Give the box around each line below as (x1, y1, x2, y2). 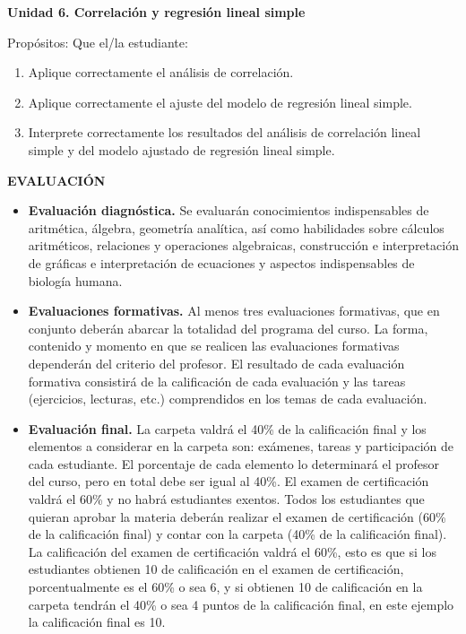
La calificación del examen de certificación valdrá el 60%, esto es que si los (28, 542, 436, 560)
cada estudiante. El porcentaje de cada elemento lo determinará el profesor (28, 454, 440, 473)
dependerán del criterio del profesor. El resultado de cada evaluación (28, 353, 405, 372)
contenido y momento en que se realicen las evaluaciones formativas (28, 336, 400, 355)
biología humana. (28, 271, 123, 290)
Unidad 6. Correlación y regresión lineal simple (7, 3, 306, 21)
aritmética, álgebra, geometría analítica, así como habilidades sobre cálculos (28, 218, 444, 237)
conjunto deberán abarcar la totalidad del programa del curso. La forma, (28, 318, 428, 337)
